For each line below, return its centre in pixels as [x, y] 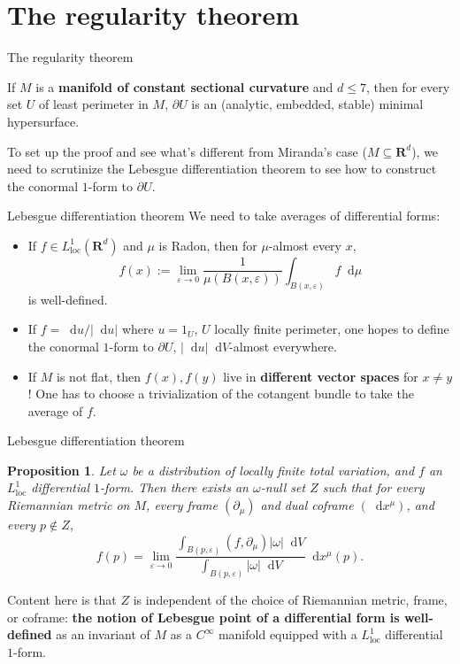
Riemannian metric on [69, 505]
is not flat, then [99, 376]
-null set [283, 487]
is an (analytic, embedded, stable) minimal [307, 104]
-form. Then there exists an [174, 487]
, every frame [182, 505]
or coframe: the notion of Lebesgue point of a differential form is [203, 617]
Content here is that [62, 600]
